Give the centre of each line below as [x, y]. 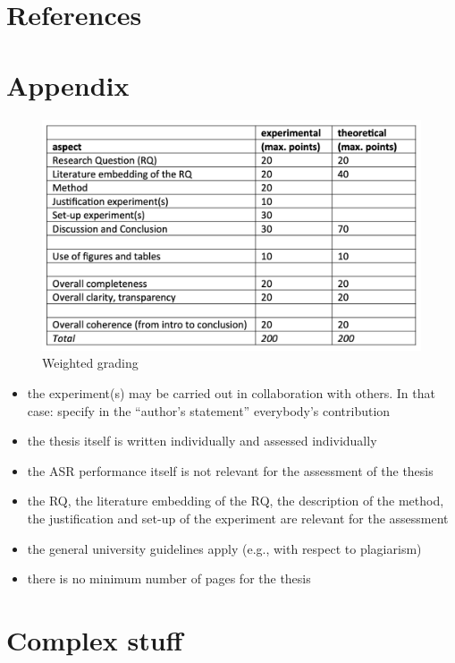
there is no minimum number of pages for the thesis [169, 578]
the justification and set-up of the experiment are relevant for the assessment [238, 518]
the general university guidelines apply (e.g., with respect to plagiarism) [224, 548]
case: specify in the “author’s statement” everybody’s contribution [209, 410]
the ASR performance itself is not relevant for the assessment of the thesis [230, 470]
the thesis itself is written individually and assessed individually [202, 441]
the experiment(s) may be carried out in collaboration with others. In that [231, 393]
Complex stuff [95, 640]
